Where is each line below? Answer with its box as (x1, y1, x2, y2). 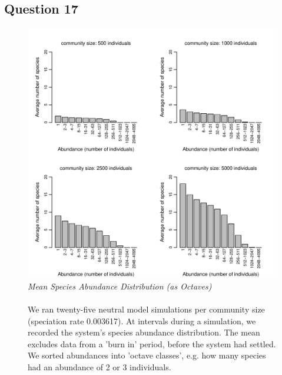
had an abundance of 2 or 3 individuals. (28, 360, 171, 373)
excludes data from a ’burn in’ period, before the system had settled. (28, 337, 276, 350)
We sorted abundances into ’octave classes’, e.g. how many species (28, 349, 266, 361)
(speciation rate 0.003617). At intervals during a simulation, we (28, 314, 256, 327)
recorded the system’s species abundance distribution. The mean (28, 326, 260, 338)
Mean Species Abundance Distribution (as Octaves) (28, 279, 212, 292)
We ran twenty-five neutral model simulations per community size (28, 302, 265, 315)
